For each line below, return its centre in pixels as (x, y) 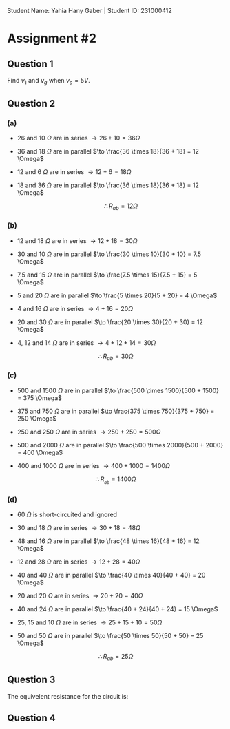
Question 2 (31, 104)
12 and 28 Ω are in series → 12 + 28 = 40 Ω (79, 562)
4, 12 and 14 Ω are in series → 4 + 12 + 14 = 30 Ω (86, 342)
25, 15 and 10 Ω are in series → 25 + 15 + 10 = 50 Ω (90, 622)
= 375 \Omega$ (39, 398)
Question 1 (30, 64)
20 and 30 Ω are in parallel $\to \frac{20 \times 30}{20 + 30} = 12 (110, 322)
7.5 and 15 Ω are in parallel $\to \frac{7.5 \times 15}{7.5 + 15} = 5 (107, 275)
